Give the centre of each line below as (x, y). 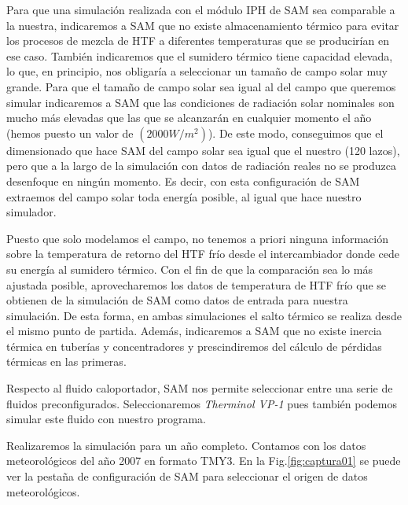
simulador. (31, 212)
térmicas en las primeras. (66, 361)
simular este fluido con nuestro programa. (106, 419)
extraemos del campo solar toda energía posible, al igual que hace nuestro (184, 196)
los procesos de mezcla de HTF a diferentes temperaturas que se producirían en (198, 41)
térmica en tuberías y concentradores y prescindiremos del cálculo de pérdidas (194, 346)
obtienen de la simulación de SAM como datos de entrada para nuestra (177, 300)
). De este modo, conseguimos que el (296, 133)
